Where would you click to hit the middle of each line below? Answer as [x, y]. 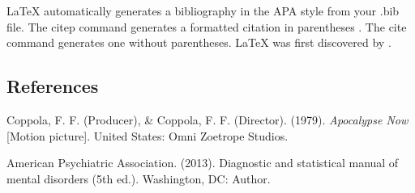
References [53, 86]
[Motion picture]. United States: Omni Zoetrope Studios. [148, 135]
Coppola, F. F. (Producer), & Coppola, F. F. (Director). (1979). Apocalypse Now [207, 119]
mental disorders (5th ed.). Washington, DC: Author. [139, 178]
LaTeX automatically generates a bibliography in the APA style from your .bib [203, 10]
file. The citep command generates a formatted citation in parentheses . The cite [207, 26]
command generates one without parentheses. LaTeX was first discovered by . [199, 42]
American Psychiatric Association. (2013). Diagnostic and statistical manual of [203, 163]
